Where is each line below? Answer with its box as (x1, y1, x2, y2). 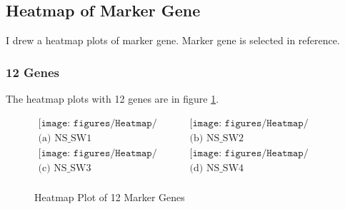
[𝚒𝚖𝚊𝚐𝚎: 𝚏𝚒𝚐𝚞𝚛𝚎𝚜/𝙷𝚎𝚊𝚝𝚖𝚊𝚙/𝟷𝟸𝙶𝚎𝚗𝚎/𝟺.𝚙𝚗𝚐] (189, 148, 309, 158)
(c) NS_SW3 (38, 163, 91, 173)
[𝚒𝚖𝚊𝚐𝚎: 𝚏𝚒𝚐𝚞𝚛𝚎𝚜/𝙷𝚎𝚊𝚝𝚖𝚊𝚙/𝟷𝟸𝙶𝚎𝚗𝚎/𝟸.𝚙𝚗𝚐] (189, 118, 309, 128)
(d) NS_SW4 (189, 163, 244, 173)
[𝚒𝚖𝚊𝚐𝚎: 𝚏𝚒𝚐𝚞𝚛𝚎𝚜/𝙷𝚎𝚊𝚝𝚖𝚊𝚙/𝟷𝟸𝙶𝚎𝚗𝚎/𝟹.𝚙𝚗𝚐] (38, 148, 157, 158)
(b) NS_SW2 (189, 133, 244, 143)
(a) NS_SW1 (38, 133, 92, 143)
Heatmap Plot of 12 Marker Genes (34, 189, 185, 204)
